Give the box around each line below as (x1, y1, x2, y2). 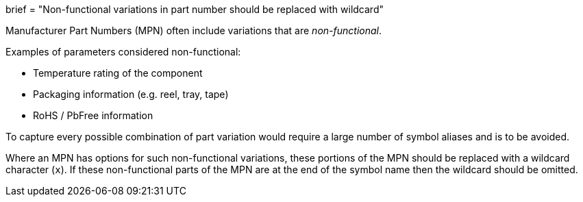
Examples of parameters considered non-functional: (5, 46, 241, 58)
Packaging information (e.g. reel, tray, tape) (33, 88, 229, 100)
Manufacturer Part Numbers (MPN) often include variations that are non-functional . (5, 25, 382, 36)
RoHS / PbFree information (33, 110, 153, 121)
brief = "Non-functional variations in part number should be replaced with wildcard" (5, 3, 384, 15)
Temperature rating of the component (33, 67, 203, 79)
